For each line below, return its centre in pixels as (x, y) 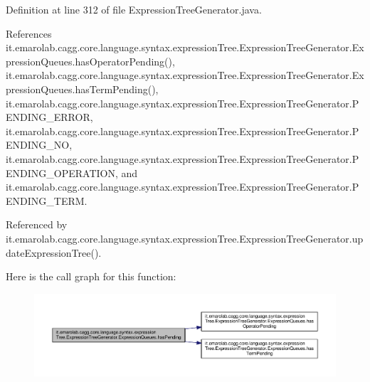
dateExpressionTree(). (54, 252)
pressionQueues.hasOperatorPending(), (90, 61)
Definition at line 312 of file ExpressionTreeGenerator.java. (134, 9)
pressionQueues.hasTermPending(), (82, 89)
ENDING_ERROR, (49, 117)
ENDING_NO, (39, 145)
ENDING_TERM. (47, 200)
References (29, 33)
